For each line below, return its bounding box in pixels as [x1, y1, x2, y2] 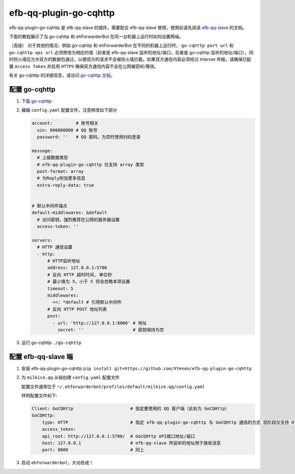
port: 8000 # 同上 [42, 447, 145, 453]
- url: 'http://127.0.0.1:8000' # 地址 [52, 320, 147, 326]
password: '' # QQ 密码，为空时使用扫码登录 [37, 134, 141, 140]
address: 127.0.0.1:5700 [47, 265, 108, 271]
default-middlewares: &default [31, 210, 108, 216]
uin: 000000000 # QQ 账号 [37, 127, 98, 133]
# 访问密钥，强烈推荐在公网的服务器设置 [37, 217, 120, 222]
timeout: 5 [47, 285, 74, 291]
